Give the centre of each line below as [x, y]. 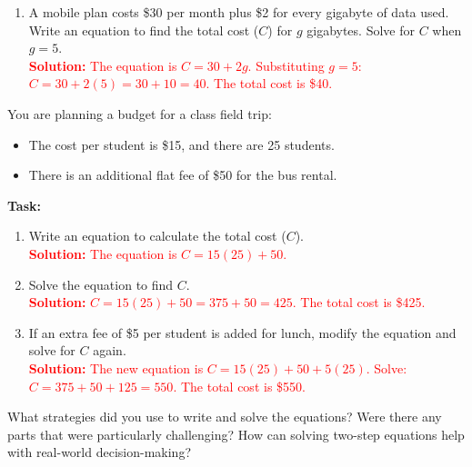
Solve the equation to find [101, 284]
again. [110, 350]
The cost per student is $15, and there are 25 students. [181, 144]
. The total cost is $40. [269, 83]
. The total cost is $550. [239, 386]
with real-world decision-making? [99, 452]
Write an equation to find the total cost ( [144, 30]
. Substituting [286, 65]
